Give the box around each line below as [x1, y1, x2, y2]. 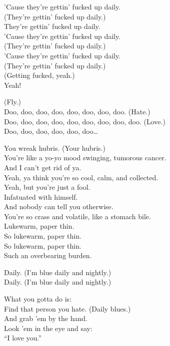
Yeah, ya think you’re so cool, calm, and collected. [4, 172, 158, 182]
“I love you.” [4, 333, 42, 343]
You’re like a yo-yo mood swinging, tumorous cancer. [4, 152, 166, 163]
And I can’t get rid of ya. [4, 162, 81, 172]
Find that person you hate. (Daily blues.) [4, 303, 131, 314]
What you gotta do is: [4, 294, 72, 304]
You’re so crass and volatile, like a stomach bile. [4, 211, 151, 221]
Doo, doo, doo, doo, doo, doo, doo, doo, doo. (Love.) [4, 116, 165, 126]
